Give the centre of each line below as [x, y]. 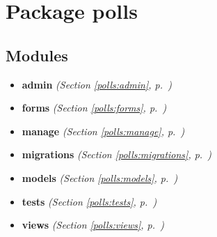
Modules [37, 55]
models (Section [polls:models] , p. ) [100, 177]
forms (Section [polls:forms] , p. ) [94, 108]
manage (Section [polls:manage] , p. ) [103, 131]
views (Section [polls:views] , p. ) [93, 225]
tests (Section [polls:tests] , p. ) [89, 201]
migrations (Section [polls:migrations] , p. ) [117, 154]
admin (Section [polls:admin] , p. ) [97, 84]
